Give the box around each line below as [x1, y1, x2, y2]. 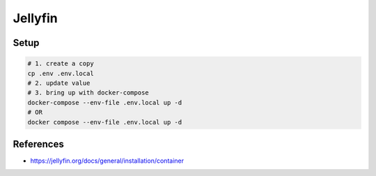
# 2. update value [27, 79, 91, 87]
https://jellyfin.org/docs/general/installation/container [30, 157, 185, 165]
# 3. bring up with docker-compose [27, 89, 149, 97]
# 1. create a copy [27, 60, 94, 67]
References [13, 138, 64, 150]
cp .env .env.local [27, 70, 94, 77]
